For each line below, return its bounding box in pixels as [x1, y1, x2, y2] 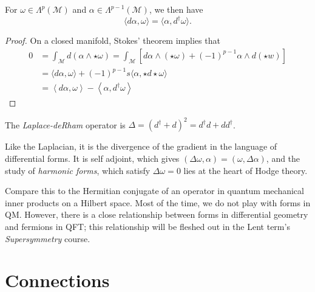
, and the [266, 151, 300, 164]
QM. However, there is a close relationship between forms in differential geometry [5, 208, 308, 221]
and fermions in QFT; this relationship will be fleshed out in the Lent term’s [5, 220, 290, 232]
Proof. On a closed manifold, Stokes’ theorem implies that [5, 34, 220, 47]
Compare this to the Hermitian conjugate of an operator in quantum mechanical [5, 184, 304, 197]
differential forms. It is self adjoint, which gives [5, 151, 180, 164]
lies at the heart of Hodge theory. [183, 164, 308, 176]
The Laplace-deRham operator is [5, 118, 126, 131]
